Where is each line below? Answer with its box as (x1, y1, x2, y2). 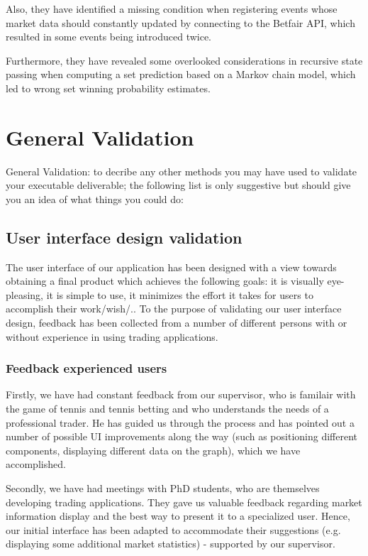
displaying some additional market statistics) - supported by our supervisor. (6, 536, 335, 551)
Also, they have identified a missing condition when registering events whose (6, 1, 338, 16)
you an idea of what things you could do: (6, 191, 184, 206)
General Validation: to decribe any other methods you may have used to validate (6, 163, 357, 178)
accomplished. (6, 457, 66, 471)
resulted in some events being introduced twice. (6, 29, 212, 44)
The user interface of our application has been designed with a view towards (6, 259, 337, 274)
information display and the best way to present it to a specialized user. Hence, (6, 508, 350, 523)
